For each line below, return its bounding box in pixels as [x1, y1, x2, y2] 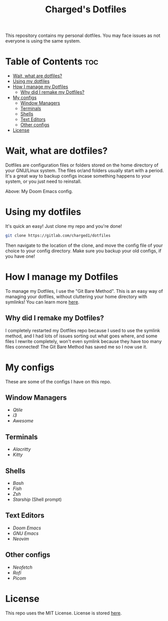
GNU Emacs [12, 530, 39, 536]
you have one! [5, 253, 35, 259]
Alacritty [12, 446, 31, 453]
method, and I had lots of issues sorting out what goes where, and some [5, 333, 157, 339]
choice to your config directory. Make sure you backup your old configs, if [5, 247, 162, 254]
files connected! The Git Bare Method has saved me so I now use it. [5, 344, 148, 350]
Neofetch [12, 564, 33, 570]
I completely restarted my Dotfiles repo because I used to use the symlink [5, 327, 160, 333]
